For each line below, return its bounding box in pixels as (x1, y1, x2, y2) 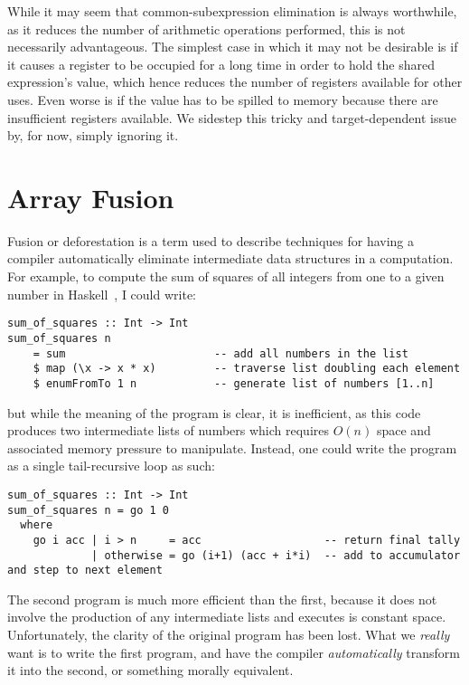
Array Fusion (7, 178, 174, 215)
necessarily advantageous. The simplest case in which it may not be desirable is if (7, 37, 458, 56)
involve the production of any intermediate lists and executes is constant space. (7, 607, 446, 626)
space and (376, 421, 431, 440)
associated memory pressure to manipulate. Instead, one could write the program (7, 438, 457, 457)
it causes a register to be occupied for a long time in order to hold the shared (7, 54, 436, 73)
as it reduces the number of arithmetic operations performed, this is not (7, 19, 406, 38)
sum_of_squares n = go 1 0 (7, 503, 169, 517)
